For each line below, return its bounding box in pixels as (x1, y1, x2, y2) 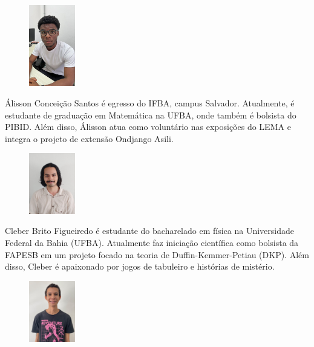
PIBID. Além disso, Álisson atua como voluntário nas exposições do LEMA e (5, 120, 291, 133)
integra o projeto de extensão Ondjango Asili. (5, 132, 174, 144)
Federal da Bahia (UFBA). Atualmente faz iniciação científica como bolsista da (5, 236, 299, 249)
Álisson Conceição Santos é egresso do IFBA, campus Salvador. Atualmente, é (5, 96, 295, 109)
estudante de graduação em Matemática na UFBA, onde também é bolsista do (5, 108, 296, 121)
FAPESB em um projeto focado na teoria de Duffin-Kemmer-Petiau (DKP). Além (5, 248, 309, 261)
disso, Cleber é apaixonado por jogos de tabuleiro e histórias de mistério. (5, 260, 275, 273)
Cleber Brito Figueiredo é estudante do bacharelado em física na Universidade (5, 224, 294, 237)
